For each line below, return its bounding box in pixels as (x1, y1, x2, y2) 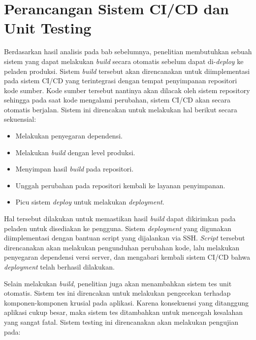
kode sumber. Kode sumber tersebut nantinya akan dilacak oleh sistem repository (4, 85, 250, 95)
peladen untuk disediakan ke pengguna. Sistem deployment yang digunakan (4, 223, 231, 233)
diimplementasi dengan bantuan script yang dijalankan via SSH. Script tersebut (4, 233, 245, 243)
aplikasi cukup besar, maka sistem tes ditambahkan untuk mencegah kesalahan (4, 307, 243, 317)
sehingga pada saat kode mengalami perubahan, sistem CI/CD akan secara (4, 95, 230, 105)
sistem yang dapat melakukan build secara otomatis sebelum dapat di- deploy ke (4, 56, 244, 66)
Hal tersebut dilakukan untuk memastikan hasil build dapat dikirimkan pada (4, 213, 236, 224)
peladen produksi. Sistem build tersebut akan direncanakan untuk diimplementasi (4, 66, 250, 76)
